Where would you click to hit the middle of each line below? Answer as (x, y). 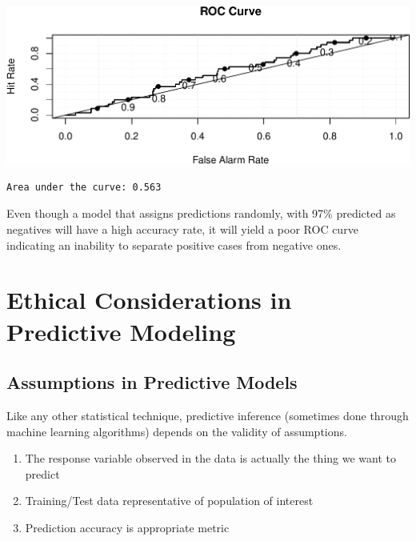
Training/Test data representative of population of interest (169, 501)
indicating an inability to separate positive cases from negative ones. (174, 244)
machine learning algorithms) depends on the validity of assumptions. (177, 431)
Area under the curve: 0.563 (84, 187)
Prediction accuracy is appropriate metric (127, 527)
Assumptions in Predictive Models (152, 382)
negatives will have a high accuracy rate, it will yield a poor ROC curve (182, 229)
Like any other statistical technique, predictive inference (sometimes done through (208, 415)
